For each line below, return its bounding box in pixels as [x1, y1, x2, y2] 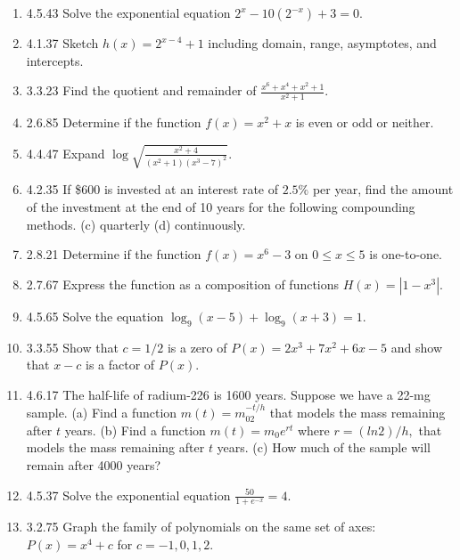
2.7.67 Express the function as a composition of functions [26, 274, 340, 293]
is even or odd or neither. [295, 113, 434, 132]
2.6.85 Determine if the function [26, 113, 201, 132]
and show [390, 337, 443, 356]
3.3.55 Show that [26, 337, 119, 356]
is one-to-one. [369, 245, 443, 264]
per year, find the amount [312, 180, 454, 199]
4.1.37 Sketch [26, 34, 99, 52]
